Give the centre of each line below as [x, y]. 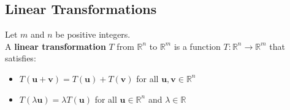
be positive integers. [93, 34]
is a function [197, 46]
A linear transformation [55, 46]
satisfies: [21, 58]
